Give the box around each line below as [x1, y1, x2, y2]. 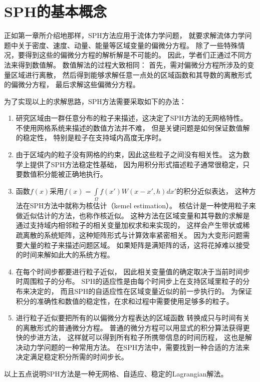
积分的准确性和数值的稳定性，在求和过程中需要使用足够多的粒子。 [16, 295, 233, 306]
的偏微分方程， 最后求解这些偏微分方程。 [4, 79, 140, 90]
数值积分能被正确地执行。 [23, 169, 107, 179]
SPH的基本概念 [4, 1, 107, 22]
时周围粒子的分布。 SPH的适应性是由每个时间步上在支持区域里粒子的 [16, 276, 243, 286]
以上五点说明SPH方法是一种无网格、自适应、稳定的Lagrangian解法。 [4, 368, 228, 379]
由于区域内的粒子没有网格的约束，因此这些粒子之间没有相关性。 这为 [16, 149, 243, 160]
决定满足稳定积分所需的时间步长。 [16, 351, 128, 362]
